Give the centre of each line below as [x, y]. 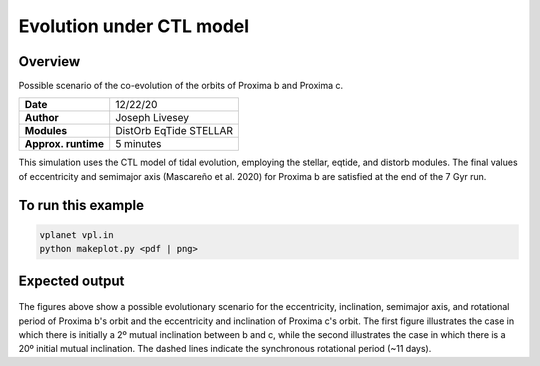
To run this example [81, 205]
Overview [49, 61]
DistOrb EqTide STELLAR [174, 131]
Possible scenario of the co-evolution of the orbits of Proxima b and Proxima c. [181, 86]
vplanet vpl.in [76, 234]
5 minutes [138, 144]
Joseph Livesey [152, 118]
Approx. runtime [64, 144]
